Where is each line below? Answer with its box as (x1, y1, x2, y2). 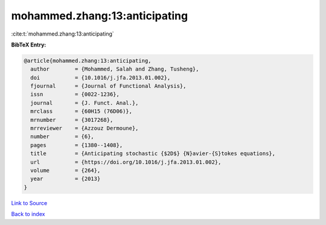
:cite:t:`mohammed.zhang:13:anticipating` (11, 30, 114, 37)
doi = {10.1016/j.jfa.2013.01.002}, (30, 74, 171, 81)
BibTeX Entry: (11, 41, 46, 48)
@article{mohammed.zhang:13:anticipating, (24, 57, 152, 64)
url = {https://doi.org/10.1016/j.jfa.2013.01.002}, (30, 159, 222, 165)
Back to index (11, 211, 45, 218)
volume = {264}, (30, 167, 101, 174)
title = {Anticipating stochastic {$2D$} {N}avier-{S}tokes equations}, (30, 150, 276, 157)
